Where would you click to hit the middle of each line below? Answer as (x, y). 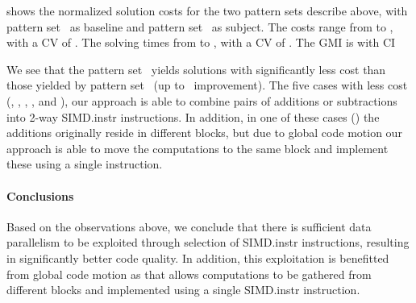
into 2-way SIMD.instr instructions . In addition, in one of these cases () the (193, 116)
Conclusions (40, 195)
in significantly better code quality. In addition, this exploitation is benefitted (198, 257)
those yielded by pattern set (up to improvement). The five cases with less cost (207, 85)
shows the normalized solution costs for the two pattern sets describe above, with (207, 10)
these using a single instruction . (85, 164)
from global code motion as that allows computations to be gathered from (189, 274)
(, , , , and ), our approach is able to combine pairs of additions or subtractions (202, 100)
